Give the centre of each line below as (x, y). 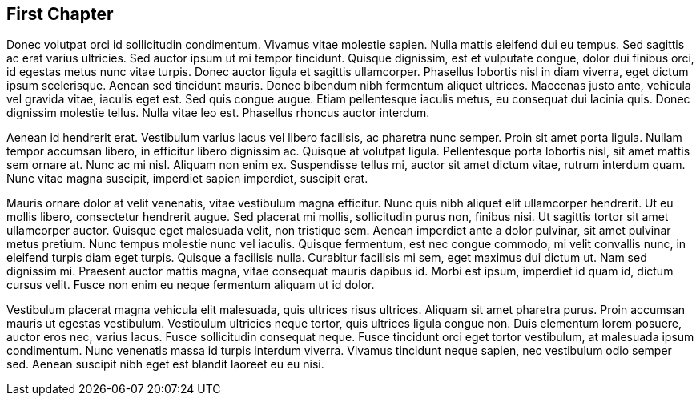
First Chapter (60, 14)
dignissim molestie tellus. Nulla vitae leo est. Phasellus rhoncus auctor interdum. (218, 113)
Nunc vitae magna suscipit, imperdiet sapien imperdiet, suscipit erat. (187, 179)
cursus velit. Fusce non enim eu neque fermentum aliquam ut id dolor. (191, 285)
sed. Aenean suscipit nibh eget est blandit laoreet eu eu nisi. (165, 364)
